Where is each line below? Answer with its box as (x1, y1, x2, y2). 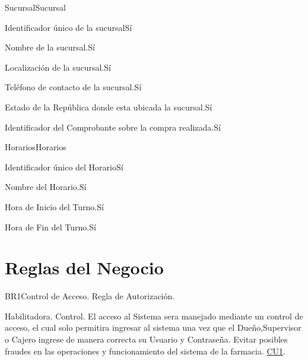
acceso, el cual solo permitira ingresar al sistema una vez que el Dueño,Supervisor (5, 321, 301, 334)
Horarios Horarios (5, 141, 66, 153)
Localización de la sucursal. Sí (5, 61, 111, 73)
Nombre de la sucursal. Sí (5, 41, 95, 53)
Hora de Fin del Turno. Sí (5, 220, 96, 233)
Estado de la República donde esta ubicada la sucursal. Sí (5, 100, 212, 113)
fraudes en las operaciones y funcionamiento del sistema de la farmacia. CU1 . (5, 344, 285, 357)
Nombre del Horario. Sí (5, 180, 87, 193)
